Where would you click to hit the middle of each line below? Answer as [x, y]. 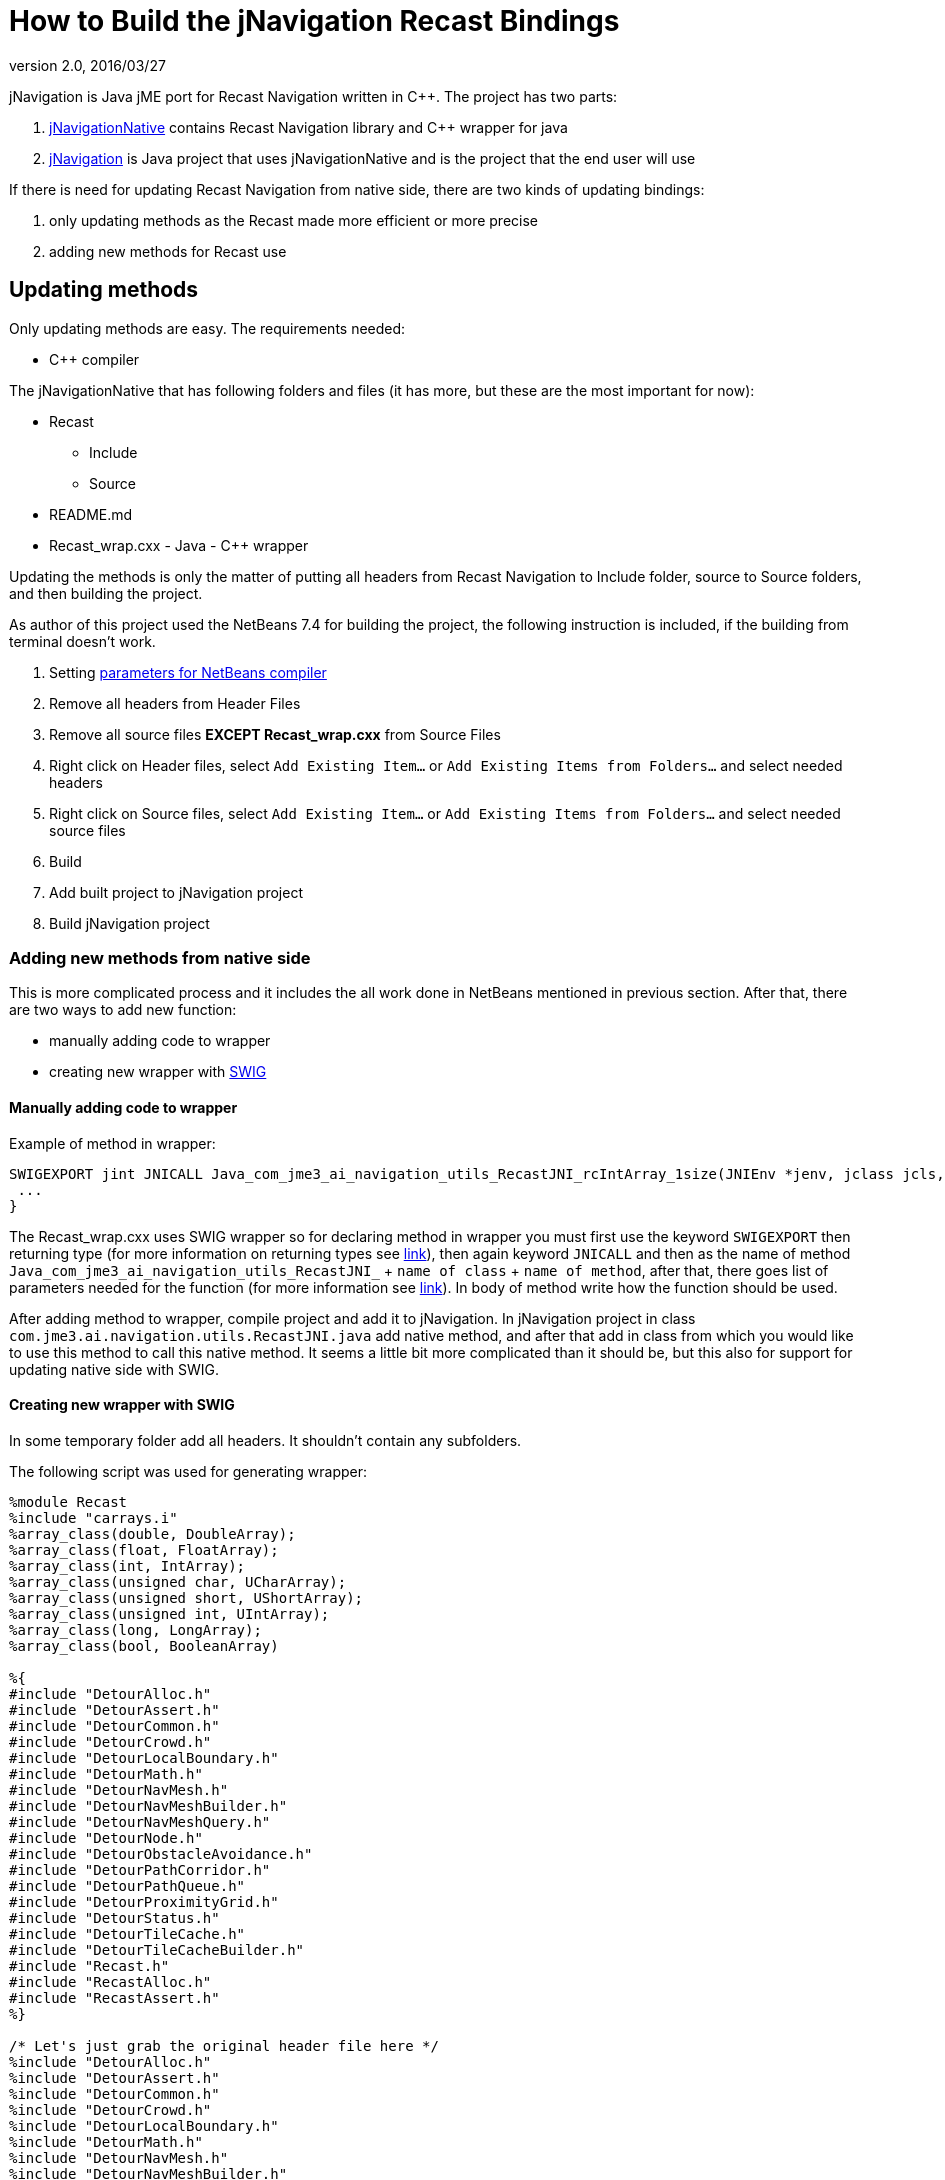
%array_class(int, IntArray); [127, 1565]
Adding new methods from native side [160, 957]
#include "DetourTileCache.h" [127, 1933]
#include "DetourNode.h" [106, 1837]
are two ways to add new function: [123, 1010]
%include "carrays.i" [93, 1517]
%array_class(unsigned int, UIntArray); [169, 1613]
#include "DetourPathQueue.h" [127, 1885]
